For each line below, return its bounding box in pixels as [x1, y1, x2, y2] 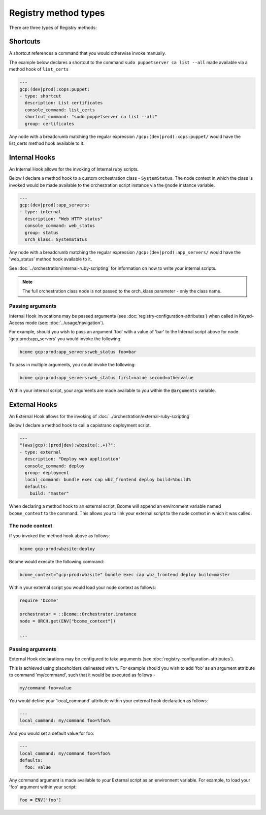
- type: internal [19, 209, 62, 215]
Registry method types [9, 7, 105, 18]
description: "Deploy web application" [25, 456, 121, 462]
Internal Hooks [9, 153, 55, 162]
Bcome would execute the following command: [9, 558, 104, 564]
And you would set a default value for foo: [9, 730, 95, 736]
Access [9, 320, 25, 326]
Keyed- [239, 313, 254, 319]
